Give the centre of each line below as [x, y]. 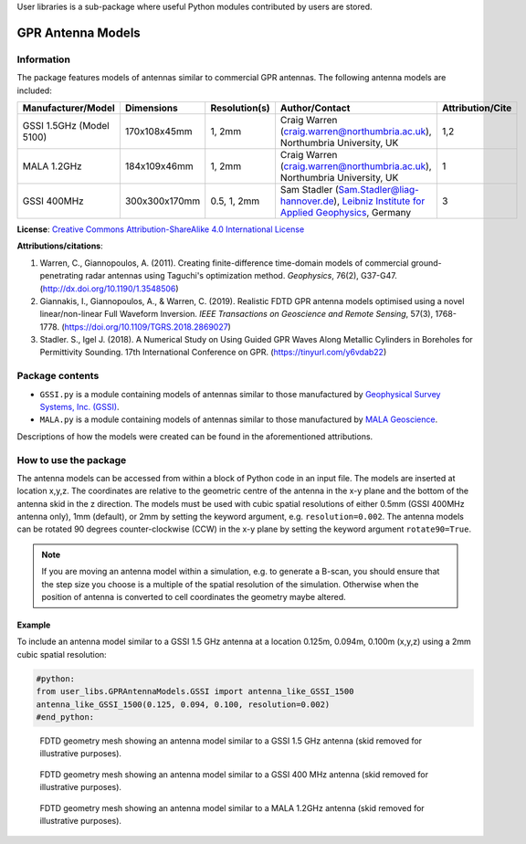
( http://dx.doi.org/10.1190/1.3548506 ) [109, 289]
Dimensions [151, 108]
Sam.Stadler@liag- [379, 189]
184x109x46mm [159, 166]
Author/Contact [315, 108]
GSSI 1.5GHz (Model [66, 125]
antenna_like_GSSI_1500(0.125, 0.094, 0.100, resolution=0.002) [183, 704]
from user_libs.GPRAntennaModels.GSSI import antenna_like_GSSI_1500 [195, 691]
